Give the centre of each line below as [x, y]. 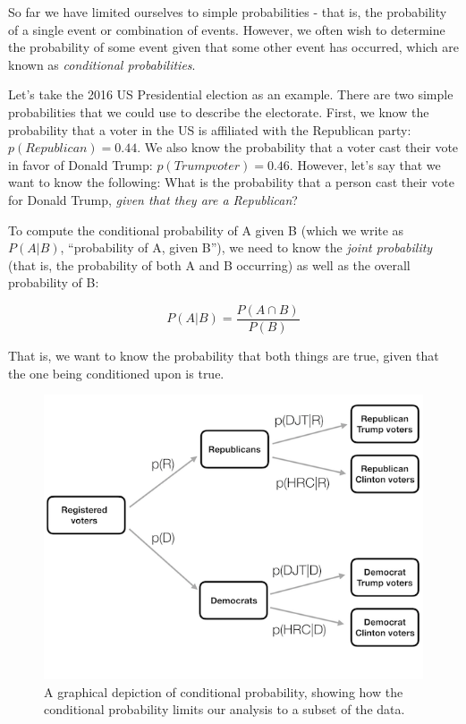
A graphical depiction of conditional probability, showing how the [224, 691]
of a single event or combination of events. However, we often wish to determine [227, 29]
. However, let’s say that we [365, 164]
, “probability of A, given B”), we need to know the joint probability [246, 247]
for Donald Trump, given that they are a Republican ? [153, 199]
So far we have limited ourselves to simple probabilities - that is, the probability [228, 12]
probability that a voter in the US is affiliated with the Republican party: [210, 129]
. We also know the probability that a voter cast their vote [298, 147]
